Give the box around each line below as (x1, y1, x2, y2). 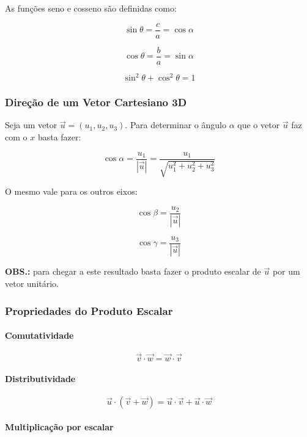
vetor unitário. (5, 277, 59, 290)
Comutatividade (5, 329, 74, 342)
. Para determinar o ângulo (125, 118, 226, 131)
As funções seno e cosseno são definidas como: (5, 2, 177, 14)
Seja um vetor (5, 118, 57, 131)
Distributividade (5, 372, 76, 385)
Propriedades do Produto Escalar (5, 303, 173, 318)
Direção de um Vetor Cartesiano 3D (5, 95, 187, 110)
